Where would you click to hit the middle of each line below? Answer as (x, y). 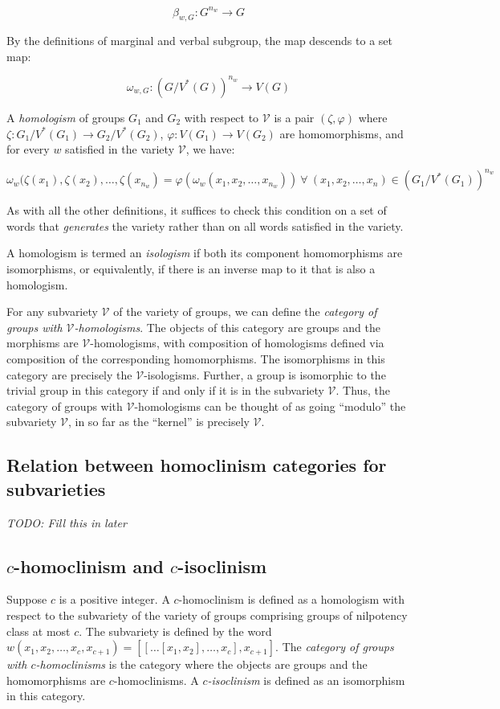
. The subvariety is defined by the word (175, 631)
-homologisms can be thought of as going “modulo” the (270, 406)
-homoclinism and (89, 566)
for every (28, 149)
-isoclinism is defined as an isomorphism (306, 680)
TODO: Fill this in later (67, 522)
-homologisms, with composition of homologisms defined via (237, 343)
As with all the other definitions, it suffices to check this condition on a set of (197, 210)
